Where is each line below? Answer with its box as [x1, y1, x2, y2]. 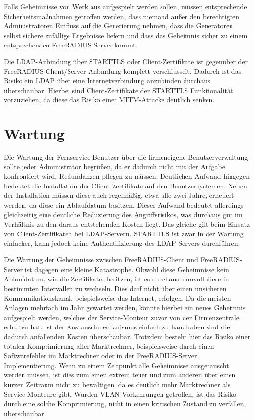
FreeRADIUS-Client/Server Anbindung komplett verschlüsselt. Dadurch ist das [4, 66, 242, 76]
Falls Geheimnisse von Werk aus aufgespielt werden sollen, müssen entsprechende [4, 1, 247, 11]
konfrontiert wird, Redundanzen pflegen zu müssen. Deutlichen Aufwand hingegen [4, 171, 250, 181]
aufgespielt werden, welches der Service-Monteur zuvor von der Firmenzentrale [4, 312, 239, 322]
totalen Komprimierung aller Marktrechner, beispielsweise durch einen [4, 341, 214, 351]
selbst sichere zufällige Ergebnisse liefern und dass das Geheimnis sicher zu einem [4, 30, 248, 40]
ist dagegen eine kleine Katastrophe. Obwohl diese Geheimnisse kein [24, 264, 229, 274]
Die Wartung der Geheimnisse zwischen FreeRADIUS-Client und [4, 255, 198, 264]
